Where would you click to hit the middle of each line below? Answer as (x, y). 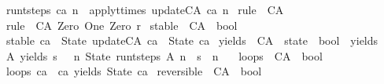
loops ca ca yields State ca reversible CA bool (134, 71)
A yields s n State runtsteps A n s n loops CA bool (164, 55)
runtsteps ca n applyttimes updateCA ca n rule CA (145, 9)
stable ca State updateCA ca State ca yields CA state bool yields (192, 40)
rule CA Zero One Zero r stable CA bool (122, 25)
